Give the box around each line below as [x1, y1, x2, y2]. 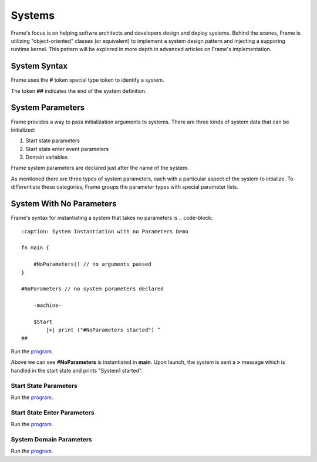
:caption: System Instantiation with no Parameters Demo [21, 228, 189, 235]
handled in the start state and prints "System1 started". [11, 367, 143, 374]
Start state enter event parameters [25, 145, 109, 152]
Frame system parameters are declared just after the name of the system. [11, 165, 189, 172]
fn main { [21, 245, 49, 251]
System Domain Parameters [11, 435, 92, 443]
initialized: [11, 126, 35, 133]
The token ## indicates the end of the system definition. [11, 87, 147, 94]
